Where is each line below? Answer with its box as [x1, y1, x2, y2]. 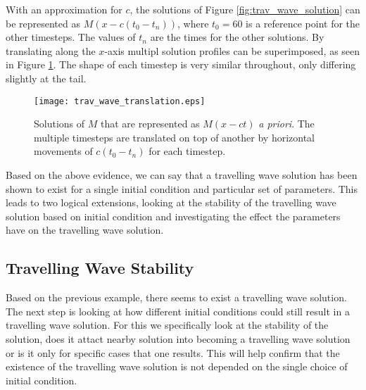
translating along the [6, 43, 96, 58]
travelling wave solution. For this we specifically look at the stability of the [6, 317, 329, 332]
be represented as [6, 15, 80, 30]
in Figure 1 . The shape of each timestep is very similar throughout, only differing [6, 57, 356, 72]
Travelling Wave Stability [6, 257, 194, 279]
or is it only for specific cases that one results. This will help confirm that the [6, 345, 340, 360]
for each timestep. [149, 144, 226, 158]
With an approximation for [6, 2, 122, 16]
